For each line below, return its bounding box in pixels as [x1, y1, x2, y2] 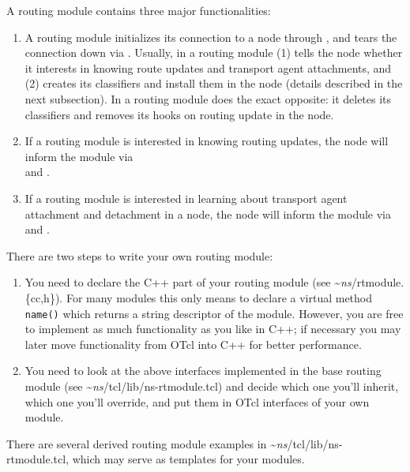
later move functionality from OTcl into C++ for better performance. [24, 335, 362, 352]
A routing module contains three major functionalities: [6, 2, 271, 18]
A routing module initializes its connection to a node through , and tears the [24, 28, 397, 45]
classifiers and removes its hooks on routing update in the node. [24, 106, 334, 122]
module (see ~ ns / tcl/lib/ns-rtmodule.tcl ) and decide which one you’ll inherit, [24, 377, 399, 394]
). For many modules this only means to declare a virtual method [55, 289, 373, 305]
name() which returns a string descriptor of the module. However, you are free [24, 305, 404, 321]
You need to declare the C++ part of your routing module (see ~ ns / [24, 274, 357, 290]
